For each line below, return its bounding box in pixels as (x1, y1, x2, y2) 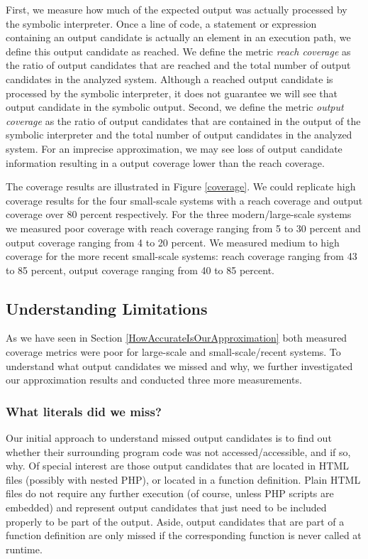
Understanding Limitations (6, 297, 208, 319)
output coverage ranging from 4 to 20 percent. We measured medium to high (6, 234, 340, 249)
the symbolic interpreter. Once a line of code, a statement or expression (6, 16, 317, 31)
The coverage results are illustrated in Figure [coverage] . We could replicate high (6, 179, 356, 194)
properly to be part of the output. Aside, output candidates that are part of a (6, 514, 345, 528)
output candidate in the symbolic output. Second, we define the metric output (6, 99, 344, 114)
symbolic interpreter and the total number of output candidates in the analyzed (6, 127, 352, 142)
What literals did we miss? (6, 402, 162, 420)
